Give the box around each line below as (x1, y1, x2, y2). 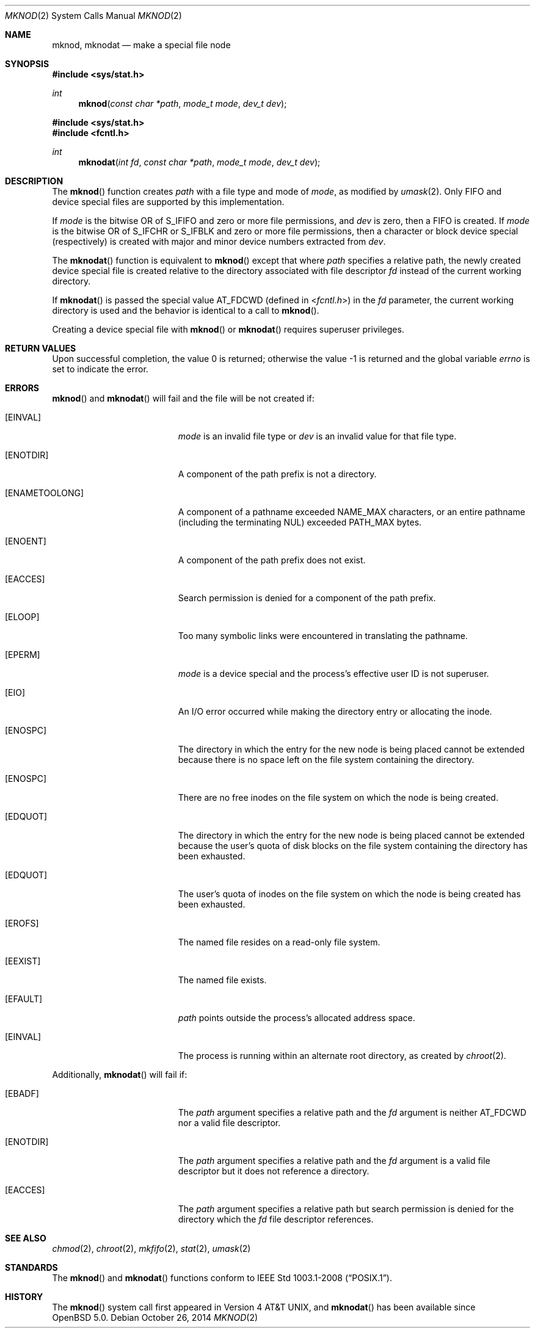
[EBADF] (5, 1088, 39, 1099)
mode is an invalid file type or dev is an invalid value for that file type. (178, 431, 457, 441)
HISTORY (5, 1291, 43, 1302)
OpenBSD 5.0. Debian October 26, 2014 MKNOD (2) (52, 1312, 258, 1323)
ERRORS (5, 383, 40, 393)
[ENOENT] (5, 536, 46, 546)
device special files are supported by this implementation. (52, 197, 285, 207)
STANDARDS (5, 1262, 58, 1273)
